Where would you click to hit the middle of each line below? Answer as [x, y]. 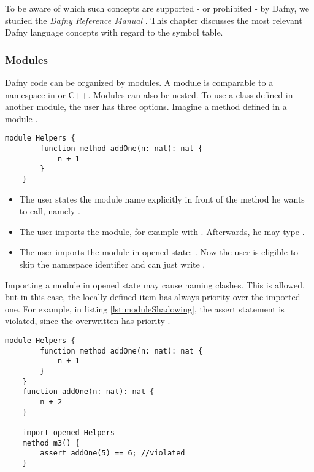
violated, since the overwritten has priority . [88, 321]
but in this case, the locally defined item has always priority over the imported [153, 297]
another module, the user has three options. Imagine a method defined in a [146, 106]
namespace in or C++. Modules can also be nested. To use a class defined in [149, 94]
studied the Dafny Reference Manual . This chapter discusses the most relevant [154, 20]
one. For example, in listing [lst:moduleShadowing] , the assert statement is [145, 308]
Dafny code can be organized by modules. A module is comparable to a [139, 82]
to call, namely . [50, 211]
